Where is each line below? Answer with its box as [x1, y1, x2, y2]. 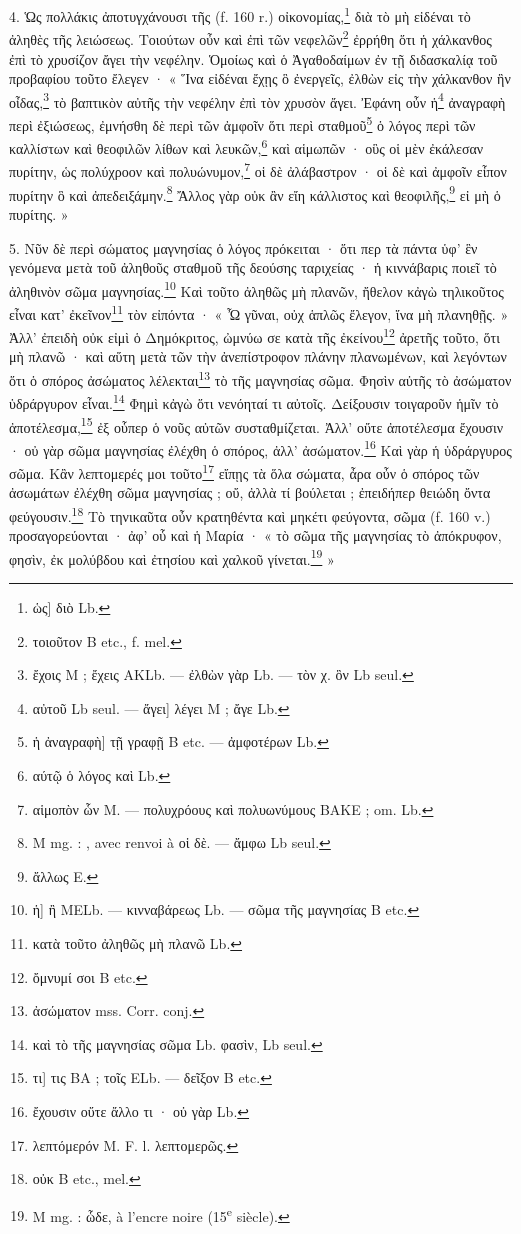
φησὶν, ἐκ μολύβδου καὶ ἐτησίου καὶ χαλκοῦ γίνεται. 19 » [9, 545, 335, 569]
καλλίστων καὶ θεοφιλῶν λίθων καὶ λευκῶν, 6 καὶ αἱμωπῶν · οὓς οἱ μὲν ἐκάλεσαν [9, 135, 484, 158]
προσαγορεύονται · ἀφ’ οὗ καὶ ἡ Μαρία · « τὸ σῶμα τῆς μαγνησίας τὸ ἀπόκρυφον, [9, 525, 502, 546]
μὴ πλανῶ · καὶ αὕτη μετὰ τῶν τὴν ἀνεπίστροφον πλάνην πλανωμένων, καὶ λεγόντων [9, 346, 507, 367]
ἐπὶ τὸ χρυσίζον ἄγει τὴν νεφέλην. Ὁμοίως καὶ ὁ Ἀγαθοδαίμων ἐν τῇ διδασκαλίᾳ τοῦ [9, 48, 498, 69]
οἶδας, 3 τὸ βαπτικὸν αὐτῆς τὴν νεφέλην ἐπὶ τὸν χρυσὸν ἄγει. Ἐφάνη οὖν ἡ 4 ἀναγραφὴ [9, 88, 506, 112]
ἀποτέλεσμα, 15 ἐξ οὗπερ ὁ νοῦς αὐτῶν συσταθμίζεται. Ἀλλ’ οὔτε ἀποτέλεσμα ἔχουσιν [9, 413, 503, 437]
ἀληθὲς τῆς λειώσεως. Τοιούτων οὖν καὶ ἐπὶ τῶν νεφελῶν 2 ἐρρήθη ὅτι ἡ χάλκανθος [9, 26, 492, 49]
